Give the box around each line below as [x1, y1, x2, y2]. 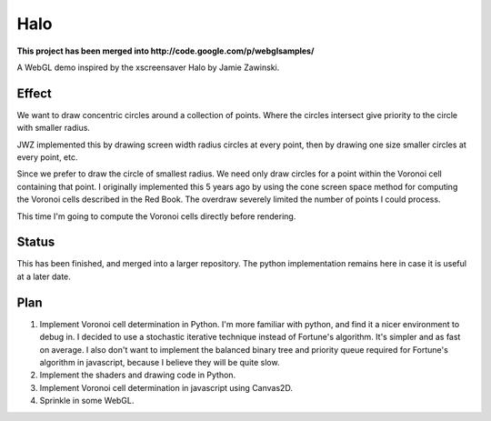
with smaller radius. [16, 123, 91, 134]
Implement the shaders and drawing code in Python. [39, 369, 236, 381]
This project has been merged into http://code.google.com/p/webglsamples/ [16, 45, 315, 56]
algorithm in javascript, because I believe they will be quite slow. [39, 356, 280, 367]
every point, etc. [16, 152, 78, 163]
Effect [16, 85, 52, 101]
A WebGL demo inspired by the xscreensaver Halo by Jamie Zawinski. [16, 62, 280, 73]
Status [16, 235, 55, 250]
